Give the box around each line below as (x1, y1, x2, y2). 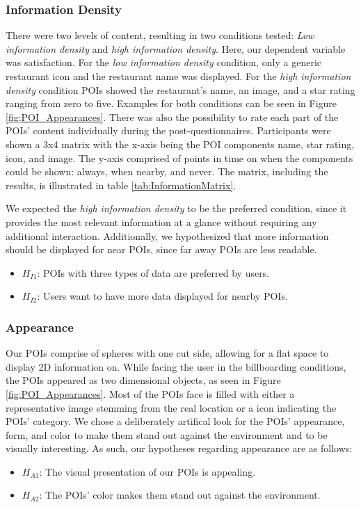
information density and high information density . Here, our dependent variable (6, 41, 346, 56)
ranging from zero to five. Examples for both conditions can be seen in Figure (6, 96, 337, 111)
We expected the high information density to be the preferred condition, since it (6, 201, 347, 216)
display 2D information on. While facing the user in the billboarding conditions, (6, 359, 346, 373)
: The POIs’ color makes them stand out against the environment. (39, 488, 321, 502)
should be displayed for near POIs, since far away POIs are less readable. (6, 242, 317, 257)
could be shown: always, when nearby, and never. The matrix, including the (6, 164, 328, 179)
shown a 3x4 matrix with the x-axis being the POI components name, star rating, (6, 136, 355, 151)
